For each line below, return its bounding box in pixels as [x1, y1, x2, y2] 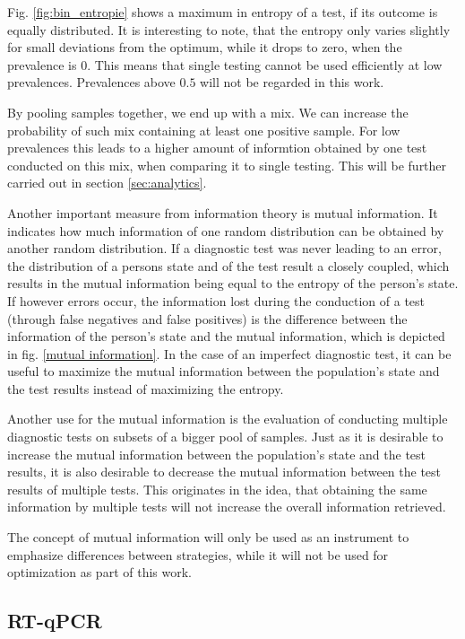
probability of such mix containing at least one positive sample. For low [7, 120, 400, 139]
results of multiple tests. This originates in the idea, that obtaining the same [7, 479, 427, 498]
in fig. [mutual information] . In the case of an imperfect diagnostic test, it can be [7, 344, 452, 363]
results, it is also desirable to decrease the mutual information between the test [7, 462, 442, 481]
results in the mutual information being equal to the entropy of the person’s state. [7, 274, 459, 293]
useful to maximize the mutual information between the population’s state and [7, 362, 440, 381]
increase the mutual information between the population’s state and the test [7, 444, 426, 463]
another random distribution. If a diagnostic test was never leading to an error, [7, 239, 442, 258]
